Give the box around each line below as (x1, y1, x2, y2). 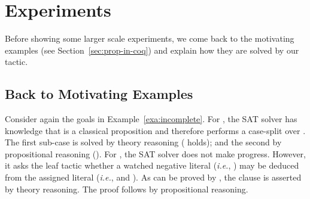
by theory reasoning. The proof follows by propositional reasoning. (5, 182, 248, 195)
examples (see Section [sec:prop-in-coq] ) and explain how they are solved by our (5, 43, 299, 56)
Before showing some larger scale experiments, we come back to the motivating (5, 32, 294, 45)
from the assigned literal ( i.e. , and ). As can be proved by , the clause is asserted (5, 171, 302, 184)
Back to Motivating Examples (5, 85, 193, 103)
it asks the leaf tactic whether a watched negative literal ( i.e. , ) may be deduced (5, 159, 299, 172)
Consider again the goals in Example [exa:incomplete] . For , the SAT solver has (5, 113, 297, 125)
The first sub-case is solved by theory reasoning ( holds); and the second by (5, 136, 282, 148)
